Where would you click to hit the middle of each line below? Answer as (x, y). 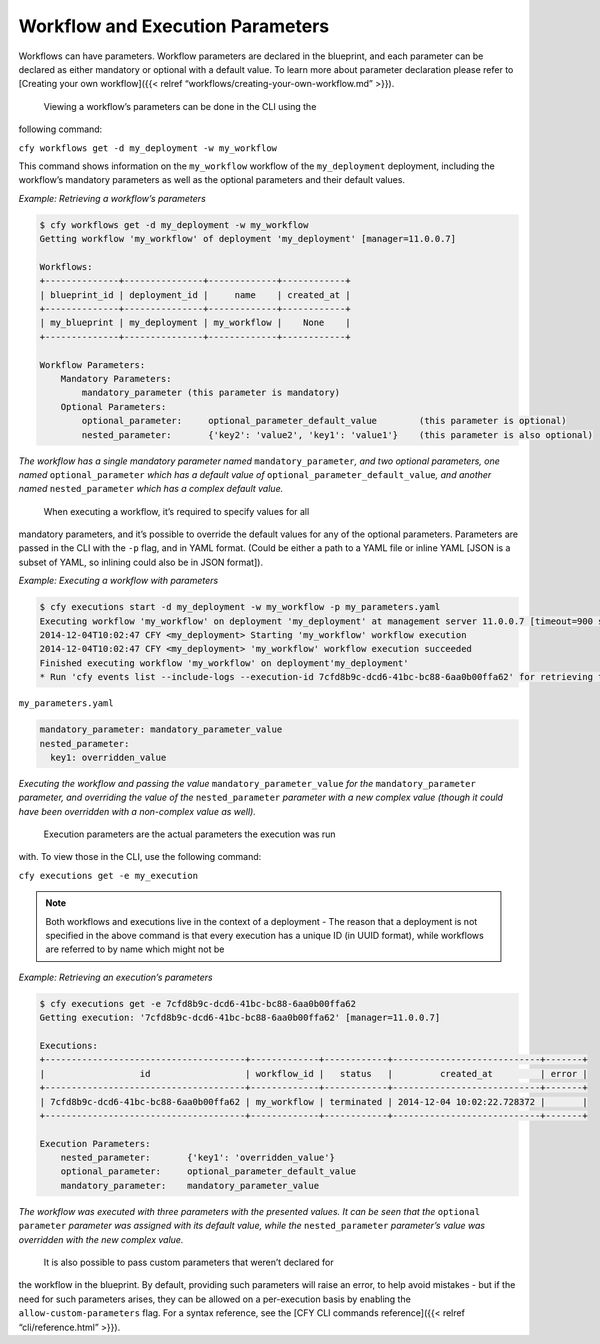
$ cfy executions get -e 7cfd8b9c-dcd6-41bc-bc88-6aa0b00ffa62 (198, 1003)
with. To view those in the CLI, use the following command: (140, 857)
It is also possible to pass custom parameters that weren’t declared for (188, 1262)
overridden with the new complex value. (101, 1239)
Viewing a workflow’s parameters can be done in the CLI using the (180, 106)
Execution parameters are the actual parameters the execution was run (189, 834)
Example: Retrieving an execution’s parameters (116, 977)
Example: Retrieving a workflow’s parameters (112, 198)
